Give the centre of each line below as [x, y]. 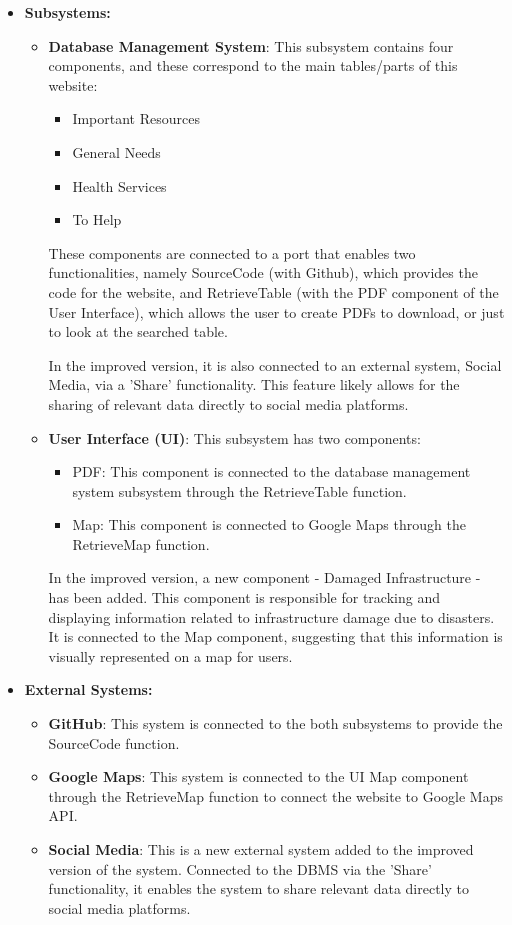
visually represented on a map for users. [170, 655]
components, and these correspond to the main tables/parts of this [253, 65]
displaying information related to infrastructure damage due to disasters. [271, 616]
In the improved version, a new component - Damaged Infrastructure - [264, 577]
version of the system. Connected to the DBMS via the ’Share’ [240, 868]
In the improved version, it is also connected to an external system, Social [275, 364]
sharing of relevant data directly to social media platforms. [228, 403]
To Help [97, 219]
